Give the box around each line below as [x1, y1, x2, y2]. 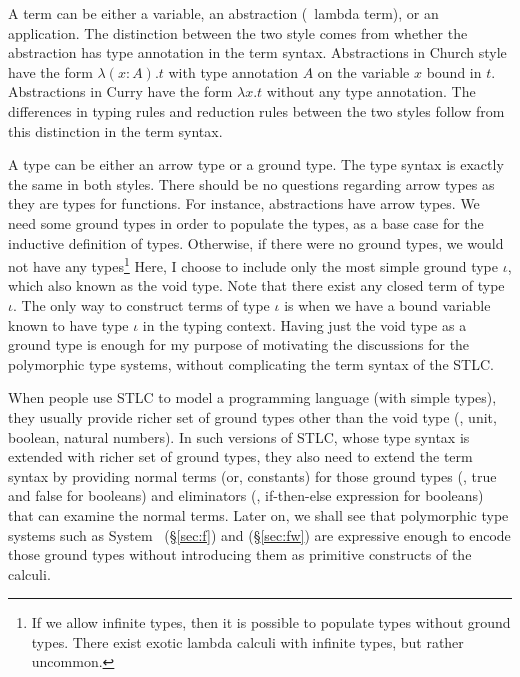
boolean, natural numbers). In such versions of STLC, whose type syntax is [8, 426, 470, 447]
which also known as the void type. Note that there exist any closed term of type [8, 275, 505, 296]
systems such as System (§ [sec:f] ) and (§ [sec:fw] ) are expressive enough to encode [8, 524, 511, 545]
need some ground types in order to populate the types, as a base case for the [8, 212, 484, 233]
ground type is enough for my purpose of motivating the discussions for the [8, 334, 470, 355]
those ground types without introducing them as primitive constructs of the [8, 544, 472, 565]
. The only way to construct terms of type [12, 294, 270, 315]
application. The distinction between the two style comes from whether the [8, 22, 468, 43]
